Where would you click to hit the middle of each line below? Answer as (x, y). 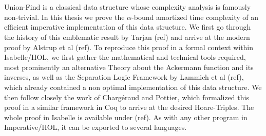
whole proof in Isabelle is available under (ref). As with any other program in (126, 117)
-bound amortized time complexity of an (195, 17)
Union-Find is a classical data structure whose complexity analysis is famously (128, 7)
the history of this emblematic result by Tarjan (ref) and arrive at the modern (127, 37)
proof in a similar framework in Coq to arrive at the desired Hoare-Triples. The (129, 107)
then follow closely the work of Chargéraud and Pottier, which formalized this (127, 97)
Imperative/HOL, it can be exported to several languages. (96, 127)
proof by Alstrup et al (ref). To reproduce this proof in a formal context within (129, 47)
